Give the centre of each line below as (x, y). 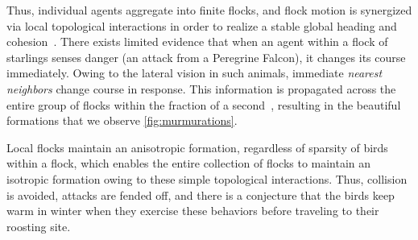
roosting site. (39, 226)
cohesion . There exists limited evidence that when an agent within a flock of (197, 41)
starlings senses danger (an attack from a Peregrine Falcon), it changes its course (206, 57)
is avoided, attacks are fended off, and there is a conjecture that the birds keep (201, 194)
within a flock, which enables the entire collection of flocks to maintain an (189, 163)
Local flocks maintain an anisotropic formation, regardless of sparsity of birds (197, 147)
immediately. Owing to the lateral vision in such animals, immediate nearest (195, 73)
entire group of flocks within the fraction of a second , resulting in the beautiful (204, 104)
